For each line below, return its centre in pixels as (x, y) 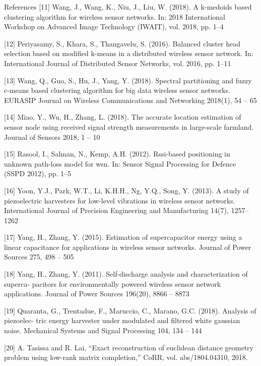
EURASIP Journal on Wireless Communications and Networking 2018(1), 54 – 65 (130, 100)
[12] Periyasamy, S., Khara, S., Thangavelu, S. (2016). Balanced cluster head (122, 43)
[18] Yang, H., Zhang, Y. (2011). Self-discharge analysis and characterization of (126, 274)
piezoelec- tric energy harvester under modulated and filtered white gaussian (122, 320)
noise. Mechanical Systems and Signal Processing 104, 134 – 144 (103, 330)
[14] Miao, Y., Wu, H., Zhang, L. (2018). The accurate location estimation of (123, 117)
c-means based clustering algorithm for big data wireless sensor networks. (117, 90)
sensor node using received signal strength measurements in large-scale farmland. (129, 126)
